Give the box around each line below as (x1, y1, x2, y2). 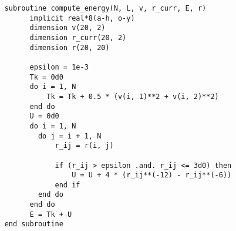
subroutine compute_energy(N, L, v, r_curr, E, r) (4, 4, 207, 12)
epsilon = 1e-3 (29, 62, 89, 71)
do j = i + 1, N (38, 131, 102, 140)
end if (55, 180, 80, 189)
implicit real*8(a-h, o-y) (29, 14, 135, 22)
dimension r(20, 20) (29, 43, 110, 52)
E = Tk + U (29, 210, 72, 219)
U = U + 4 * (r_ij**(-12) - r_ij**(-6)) (72, 171, 232, 180)
